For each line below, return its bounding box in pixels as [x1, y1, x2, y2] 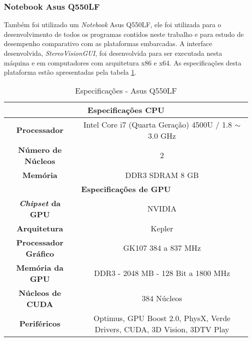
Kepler [151, 222, 173, 234]
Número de [18, 144, 62, 155]
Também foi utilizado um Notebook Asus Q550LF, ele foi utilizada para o [4, 19, 221, 30]
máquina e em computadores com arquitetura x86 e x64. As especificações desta [4, 57, 242, 67]
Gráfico [25, 247, 54, 259]
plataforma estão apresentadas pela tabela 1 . [4, 67, 137, 77]
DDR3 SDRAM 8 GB [125, 169, 199, 180]
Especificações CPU [87, 104, 165, 115]
